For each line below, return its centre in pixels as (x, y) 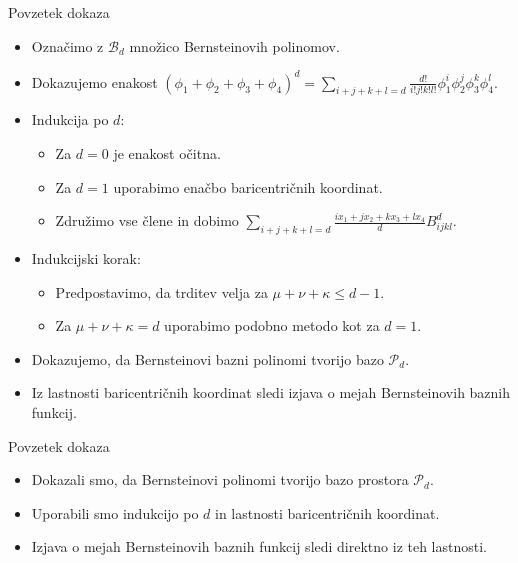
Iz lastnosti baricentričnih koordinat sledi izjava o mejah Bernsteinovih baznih (271, 392)
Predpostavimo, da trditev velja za (161, 291)
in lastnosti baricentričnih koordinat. (327, 512)
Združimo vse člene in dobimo (147, 220)
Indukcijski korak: (86, 258)
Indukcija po (70, 119)
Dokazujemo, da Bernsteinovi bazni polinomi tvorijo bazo (207, 358)
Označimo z (67, 45)
